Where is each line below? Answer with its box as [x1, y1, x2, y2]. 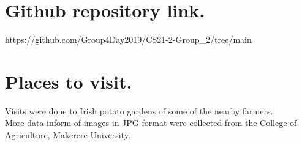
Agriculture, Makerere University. [5, 128, 130, 141]
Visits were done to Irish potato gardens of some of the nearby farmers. [5, 104, 273, 117]
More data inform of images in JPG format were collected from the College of [5, 116, 297, 129]
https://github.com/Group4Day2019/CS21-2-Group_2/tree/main [5, 33, 252, 46]
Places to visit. [5, 69, 132, 94]
